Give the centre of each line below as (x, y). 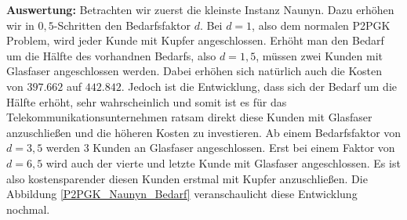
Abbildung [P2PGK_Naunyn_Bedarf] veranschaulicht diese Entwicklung (182, 194)
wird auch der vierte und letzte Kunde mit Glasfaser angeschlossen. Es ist (223, 162)
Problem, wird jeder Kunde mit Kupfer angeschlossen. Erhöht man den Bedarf (195, 40)
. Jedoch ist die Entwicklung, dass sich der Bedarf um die (259, 86)
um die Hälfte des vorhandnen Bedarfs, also (111, 55)
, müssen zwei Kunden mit (320, 55)
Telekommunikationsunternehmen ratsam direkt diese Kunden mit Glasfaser (189, 117)
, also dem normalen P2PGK (321, 25)
